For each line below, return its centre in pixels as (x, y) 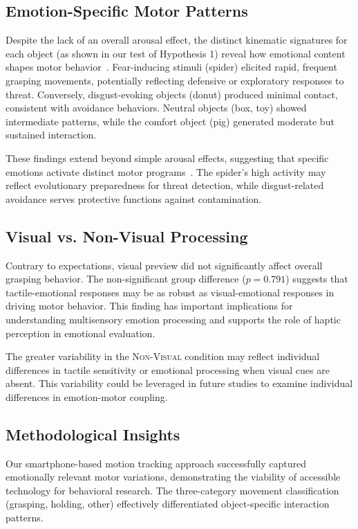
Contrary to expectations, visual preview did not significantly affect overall (164, 265)
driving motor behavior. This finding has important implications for (149, 306)
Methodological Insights (93, 434)
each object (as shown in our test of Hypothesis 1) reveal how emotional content (176, 53)
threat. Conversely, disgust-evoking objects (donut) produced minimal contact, (172, 94)
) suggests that (317, 279)
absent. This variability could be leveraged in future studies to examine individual (179, 383)
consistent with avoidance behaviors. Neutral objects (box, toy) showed (156, 108)
